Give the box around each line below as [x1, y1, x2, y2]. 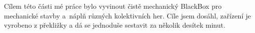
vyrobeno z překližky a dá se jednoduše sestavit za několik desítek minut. [4, 20, 225, 30]
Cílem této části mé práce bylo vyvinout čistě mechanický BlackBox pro [4, 1, 222, 11]
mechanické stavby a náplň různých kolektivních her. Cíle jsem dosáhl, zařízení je [4, 10, 251, 20]
